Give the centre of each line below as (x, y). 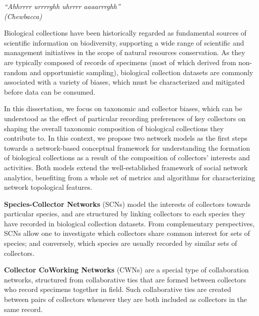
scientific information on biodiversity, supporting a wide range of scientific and (124, 42)
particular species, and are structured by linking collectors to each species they (125, 214)
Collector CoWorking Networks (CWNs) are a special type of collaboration (126, 270)
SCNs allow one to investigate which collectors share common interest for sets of (127, 233)
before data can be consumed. (50, 91)
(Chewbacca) (23, 16)
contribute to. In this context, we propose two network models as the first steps (126, 138)
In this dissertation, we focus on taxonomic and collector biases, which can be (123, 108)
